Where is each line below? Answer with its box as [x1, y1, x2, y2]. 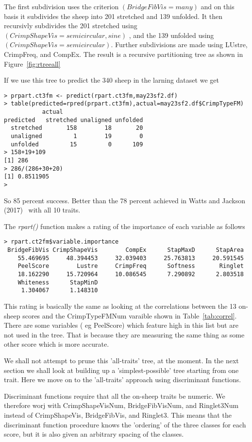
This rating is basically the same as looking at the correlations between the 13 [4, 301, 236, 311]
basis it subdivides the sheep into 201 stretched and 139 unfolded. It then [4, 11, 223, 21]
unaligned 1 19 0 [11, 133, 143, 140]
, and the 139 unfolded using [129, 30, 214, 40]
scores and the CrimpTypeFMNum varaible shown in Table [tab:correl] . [22, 310, 237, 320]
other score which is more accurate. [4, 339, 109, 349]
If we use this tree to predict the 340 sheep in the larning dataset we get [4, 75, 219, 85]
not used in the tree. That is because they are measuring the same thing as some [4, 329, 245, 339]
